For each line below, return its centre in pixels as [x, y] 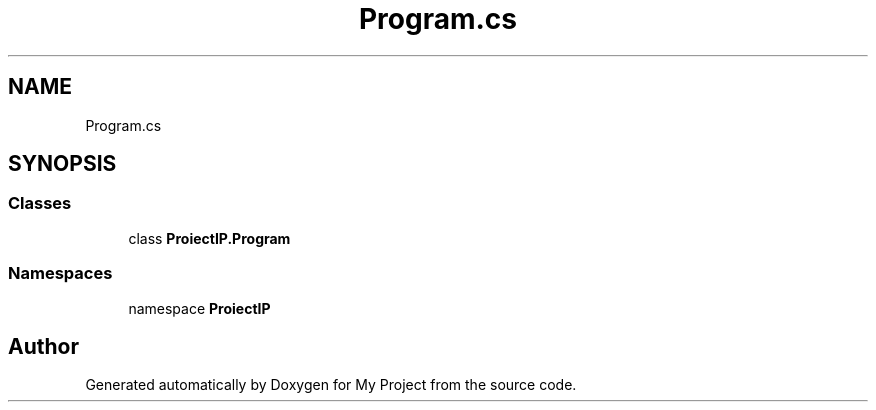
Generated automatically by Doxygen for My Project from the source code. [331, 385]
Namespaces [60, 273]
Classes [40, 203]
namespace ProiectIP [199, 308]
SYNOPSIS [62, 164]
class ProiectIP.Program [209, 238]
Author [43, 346]
